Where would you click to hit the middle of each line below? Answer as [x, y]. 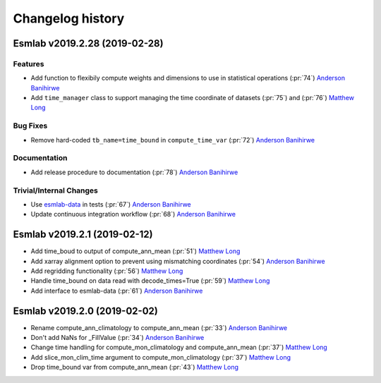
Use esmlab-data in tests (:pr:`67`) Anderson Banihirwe [111, 204]
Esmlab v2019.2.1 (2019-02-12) [83, 235]
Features [29, 63]
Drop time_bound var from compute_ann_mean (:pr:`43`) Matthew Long [135, 367]
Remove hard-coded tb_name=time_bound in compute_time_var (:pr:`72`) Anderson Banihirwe [173, 140]
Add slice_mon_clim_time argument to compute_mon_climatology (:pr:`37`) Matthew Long [161, 357]
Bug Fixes [30, 126]
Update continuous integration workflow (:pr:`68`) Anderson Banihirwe [133, 214]
